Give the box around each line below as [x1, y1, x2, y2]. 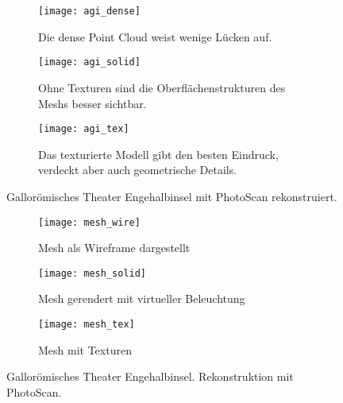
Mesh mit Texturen [38, 341, 132, 358]
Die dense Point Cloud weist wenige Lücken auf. [38, 28, 272, 45]
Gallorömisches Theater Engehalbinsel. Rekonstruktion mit [6, 368, 294, 385]
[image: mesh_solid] [38, 267, 147, 279]
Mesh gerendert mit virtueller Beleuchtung [38, 290, 245, 307]
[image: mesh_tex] [38, 319, 135, 331]
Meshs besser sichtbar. [38, 95, 147, 111]
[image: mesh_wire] [38, 216, 141, 228]
